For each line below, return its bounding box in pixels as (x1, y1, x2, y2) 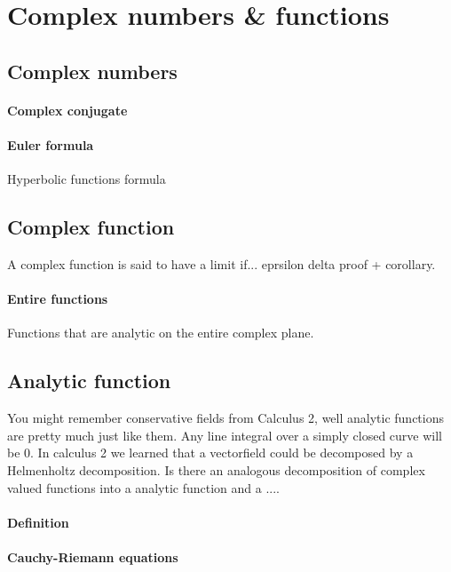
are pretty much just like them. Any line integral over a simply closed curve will (7, 425, 442, 444)
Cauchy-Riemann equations (7, 547, 178, 566)
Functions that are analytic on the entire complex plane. (7, 323, 314, 342)
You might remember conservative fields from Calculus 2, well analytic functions (7, 409, 444, 427)
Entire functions (7, 290, 108, 308)
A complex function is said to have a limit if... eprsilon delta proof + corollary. (7, 254, 436, 273)
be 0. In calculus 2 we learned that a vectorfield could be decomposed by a (7, 443, 414, 462)
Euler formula (7, 135, 94, 154)
